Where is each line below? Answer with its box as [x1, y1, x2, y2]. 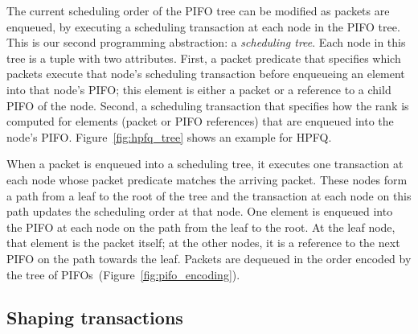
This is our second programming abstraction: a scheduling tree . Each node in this [6, 34, 406, 51]
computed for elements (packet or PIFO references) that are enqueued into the [6, 113, 394, 130]
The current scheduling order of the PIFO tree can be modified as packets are [6, 2, 390, 19]
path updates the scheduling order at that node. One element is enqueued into [6, 203, 393, 220]
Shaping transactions [6, 305, 183, 330]
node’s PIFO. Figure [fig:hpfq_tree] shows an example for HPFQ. [6, 128, 332, 145]
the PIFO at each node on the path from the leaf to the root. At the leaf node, [6, 218, 395, 235]
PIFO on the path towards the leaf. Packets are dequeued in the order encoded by [6, 249, 412, 266]
